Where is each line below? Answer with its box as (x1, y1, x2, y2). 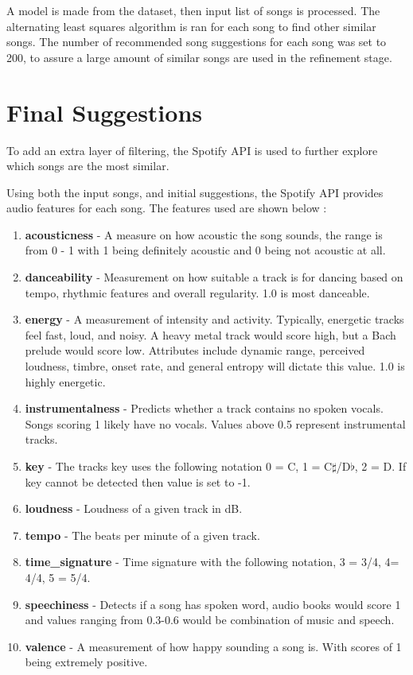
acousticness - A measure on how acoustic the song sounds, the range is (25, 226, 383, 242)
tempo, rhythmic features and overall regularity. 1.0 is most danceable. (25, 284, 370, 301)
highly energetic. (25, 373, 106, 390)
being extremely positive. (25, 654, 148, 670)
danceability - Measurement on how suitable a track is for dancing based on (25, 269, 403, 285)
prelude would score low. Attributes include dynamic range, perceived (25, 342, 365, 359)
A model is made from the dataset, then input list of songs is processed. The (6, 2, 380, 18)
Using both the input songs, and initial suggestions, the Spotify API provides (6, 184, 384, 200)
